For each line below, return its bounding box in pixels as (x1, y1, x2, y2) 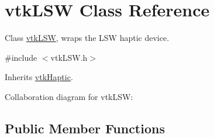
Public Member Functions (5, 119, 165, 137)
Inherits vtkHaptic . (5, 71, 73, 83)
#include (5, 51, 37, 63)
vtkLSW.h (50, 51, 88, 63)
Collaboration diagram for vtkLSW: (5, 90, 133, 102)
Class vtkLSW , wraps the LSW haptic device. (5, 32, 170, 44)
